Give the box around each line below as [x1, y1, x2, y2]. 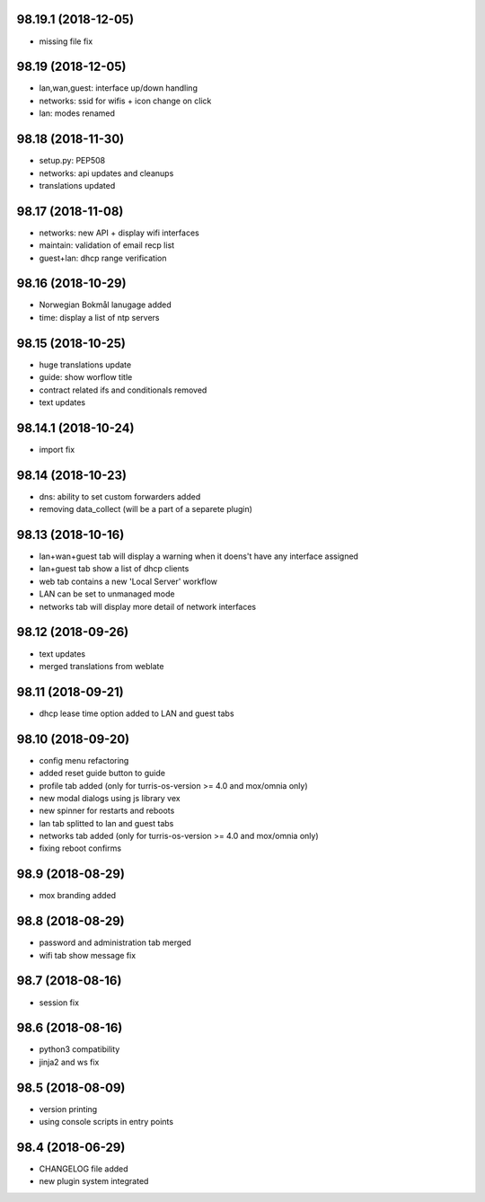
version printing [39, 1103, 98, 1114]
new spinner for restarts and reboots [39, 805, 175, 817]
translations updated [39, 180, 116, 190]
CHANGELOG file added [39, 1163, 129, 1174]
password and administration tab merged [39, 937, 192, 948]
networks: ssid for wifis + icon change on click [39, 95, 212, 106]
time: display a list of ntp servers [39, 312, 160, 323]
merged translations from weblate [39, 660, 164, 671]
